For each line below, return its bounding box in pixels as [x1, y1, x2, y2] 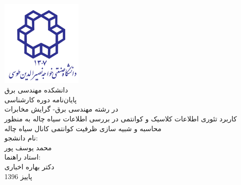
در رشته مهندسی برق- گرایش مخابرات [4, 104, 119, 114]
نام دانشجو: [4, 133, 38, 143]
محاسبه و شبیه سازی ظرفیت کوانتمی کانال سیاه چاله [4, 123, 162, 133]
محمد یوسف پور [4, 142, 52, 152]
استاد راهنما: [4, 152, 41, 162]
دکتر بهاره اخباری [4, 161, 54, 171]
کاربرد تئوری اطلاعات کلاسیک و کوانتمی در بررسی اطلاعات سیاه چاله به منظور [4, 113, 237, 123]
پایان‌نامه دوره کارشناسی [4, 94, 77, 104]
